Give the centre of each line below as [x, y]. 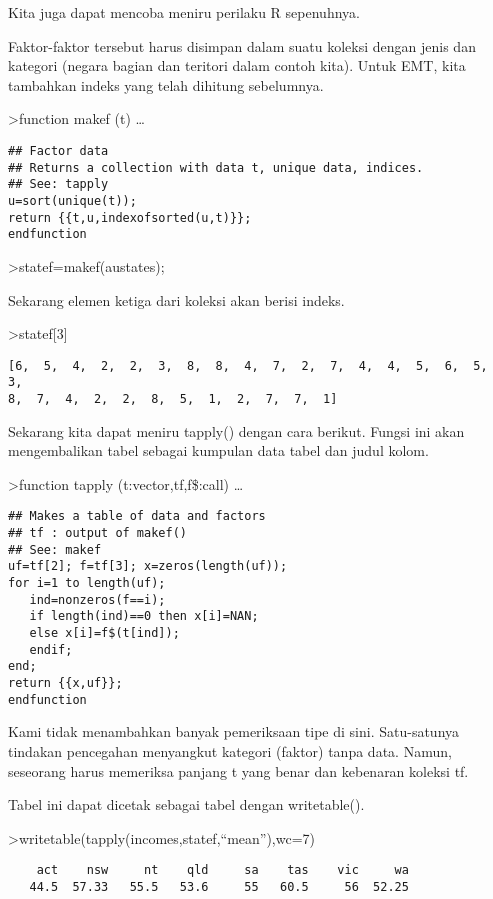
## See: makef [55, 549]
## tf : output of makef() [97, 533]
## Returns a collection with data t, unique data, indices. [216, 167]
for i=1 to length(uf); [87, 583]
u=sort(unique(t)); [72, 200]
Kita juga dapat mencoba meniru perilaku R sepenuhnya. [184, 12]
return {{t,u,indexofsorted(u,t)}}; [130, 217]
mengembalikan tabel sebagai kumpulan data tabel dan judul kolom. [218, 450]
